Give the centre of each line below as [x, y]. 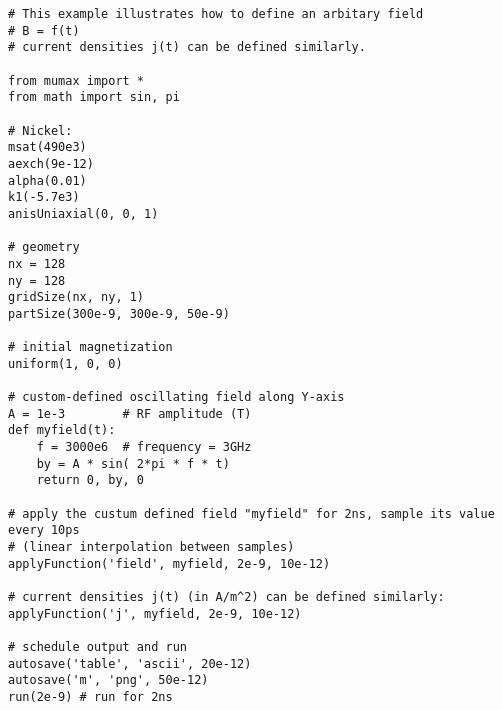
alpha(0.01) [47, 180]
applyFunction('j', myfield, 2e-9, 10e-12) [155, 613]
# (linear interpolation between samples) [151, 547]
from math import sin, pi [94, 97]
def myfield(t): [62, 430]
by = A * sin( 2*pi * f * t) [133, 463]
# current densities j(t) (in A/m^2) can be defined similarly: [226, 596]
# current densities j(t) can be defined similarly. [187, 47]
